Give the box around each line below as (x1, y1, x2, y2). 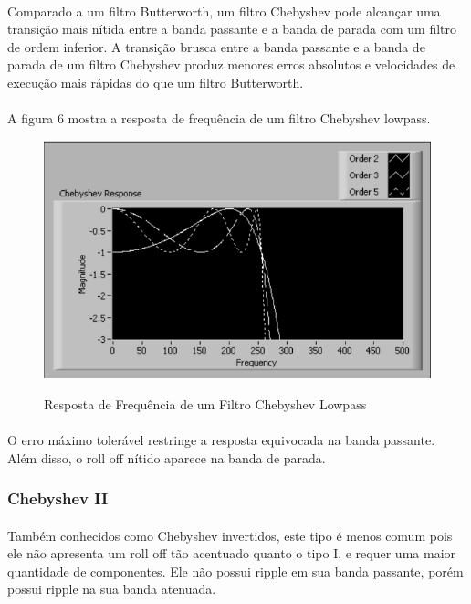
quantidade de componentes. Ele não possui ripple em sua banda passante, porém (7, 561, 464, 580)
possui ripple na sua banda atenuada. (7, 579, 216, 599)
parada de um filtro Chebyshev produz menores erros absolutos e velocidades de (7, 55, 455, 74)
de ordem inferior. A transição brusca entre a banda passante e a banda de (7, 37, 425, 56)
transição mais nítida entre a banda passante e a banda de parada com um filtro (7, 19, 457, 38)
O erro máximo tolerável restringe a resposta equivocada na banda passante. (7, 429, 435, 449)
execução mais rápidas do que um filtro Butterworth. (7, 72, 304, 91)
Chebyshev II (7, 487, 109, 510)
